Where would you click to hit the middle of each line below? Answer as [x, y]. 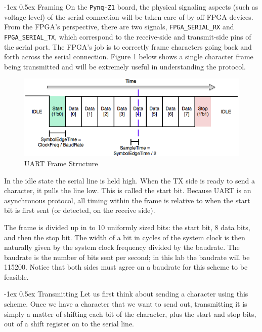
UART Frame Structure [61, 163]
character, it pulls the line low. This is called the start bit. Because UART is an [128, 190]
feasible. [16, 276]
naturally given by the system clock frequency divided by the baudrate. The [122, 247]
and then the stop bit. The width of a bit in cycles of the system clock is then [125, 237]
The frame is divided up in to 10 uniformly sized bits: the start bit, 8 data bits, [127, 227]
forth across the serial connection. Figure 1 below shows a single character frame [129, 57]
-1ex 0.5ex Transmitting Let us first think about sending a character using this [126, 294]
